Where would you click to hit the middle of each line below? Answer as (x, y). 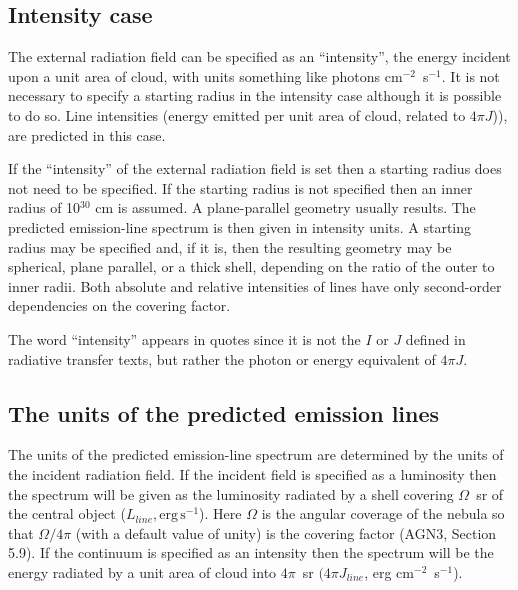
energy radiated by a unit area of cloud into (142, 571)
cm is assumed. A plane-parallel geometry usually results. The (285, 207)
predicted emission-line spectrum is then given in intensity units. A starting (240, 226)
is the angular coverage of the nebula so (383, 513)
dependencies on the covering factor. (119, 305)
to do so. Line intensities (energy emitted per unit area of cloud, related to (237, 114)
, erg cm (389, 571)
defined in (435, 338)
